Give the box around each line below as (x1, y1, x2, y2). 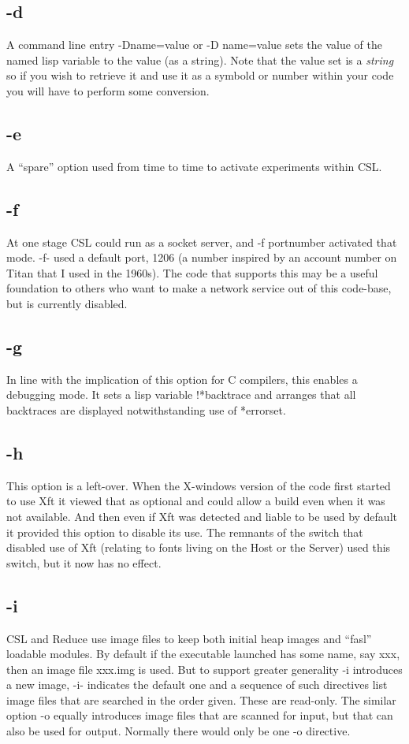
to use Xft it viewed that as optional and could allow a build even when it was (6, 493, 385, 509)
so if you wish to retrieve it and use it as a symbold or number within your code (6, 67, 394, 84)
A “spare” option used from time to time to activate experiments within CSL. (6, 158, 382, 174)
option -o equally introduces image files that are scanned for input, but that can (6, 707, 393, 724)
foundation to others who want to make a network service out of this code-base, (6, 280, 392, 296)
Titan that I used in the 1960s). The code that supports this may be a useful (6, 264, 378, 281)
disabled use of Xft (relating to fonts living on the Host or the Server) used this (6, 539, 391, 556)
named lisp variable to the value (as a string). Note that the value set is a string (6, 51, 394, 68)
